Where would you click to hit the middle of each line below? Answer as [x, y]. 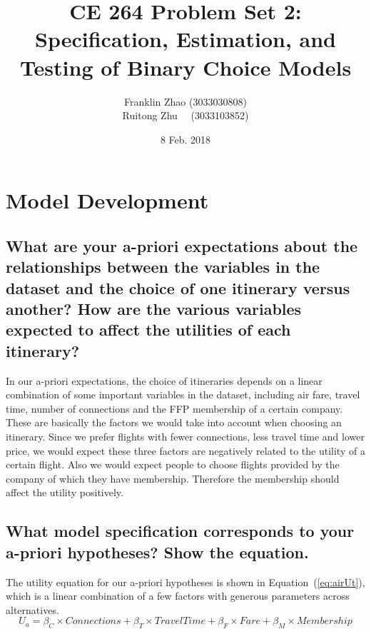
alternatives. [32, 609]
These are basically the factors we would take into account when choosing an [174, 422]
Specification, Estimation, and [185, 39]
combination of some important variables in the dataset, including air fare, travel [183, 394]
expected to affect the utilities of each [148, 329]
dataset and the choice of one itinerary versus [178, 287]
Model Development [107, 200]
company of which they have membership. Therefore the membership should [173, 478]
